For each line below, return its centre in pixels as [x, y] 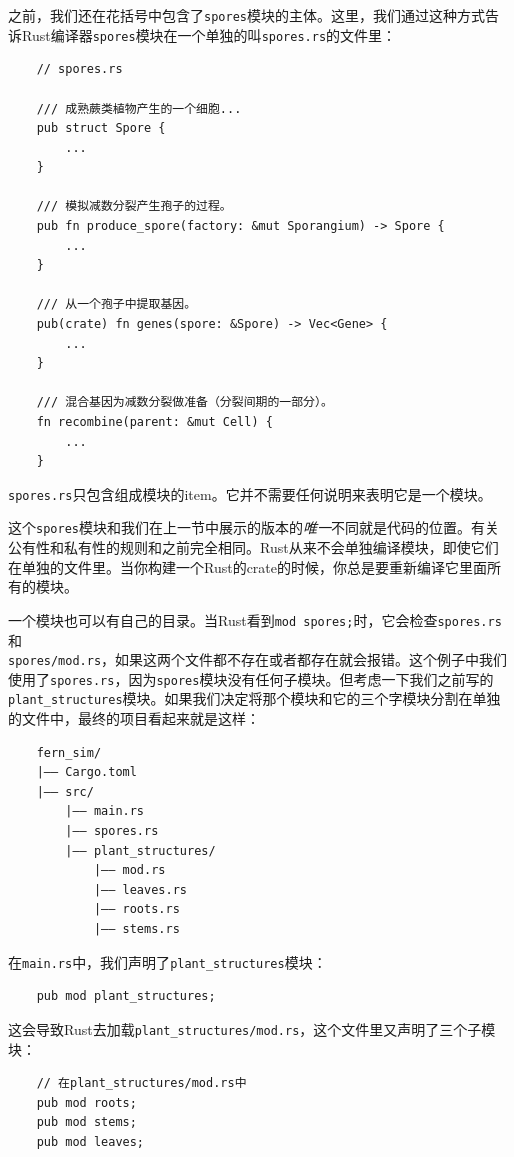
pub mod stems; [86, 1122]
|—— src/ [65, 791]
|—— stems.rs [136, 929]
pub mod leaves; [90, 1141]
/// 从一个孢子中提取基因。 [116, 304]
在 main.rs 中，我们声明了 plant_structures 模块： [167, 961]
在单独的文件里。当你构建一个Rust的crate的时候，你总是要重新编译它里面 [248, 566]
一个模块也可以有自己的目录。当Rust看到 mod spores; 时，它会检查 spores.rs [255, 619]
